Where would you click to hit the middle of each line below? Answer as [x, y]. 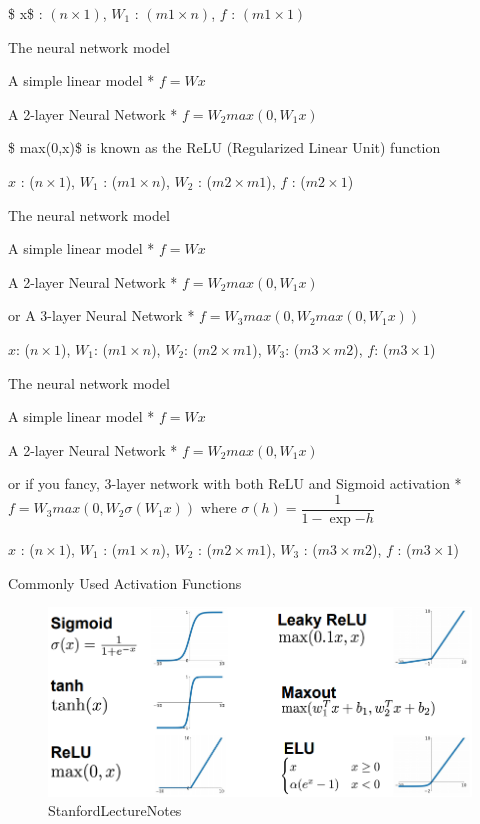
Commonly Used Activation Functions [125, 582]
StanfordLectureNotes [115, 810]
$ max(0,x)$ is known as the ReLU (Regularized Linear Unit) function [224, 147]
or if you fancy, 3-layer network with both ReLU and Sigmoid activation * [235, 483]
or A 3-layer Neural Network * [101, 315]
